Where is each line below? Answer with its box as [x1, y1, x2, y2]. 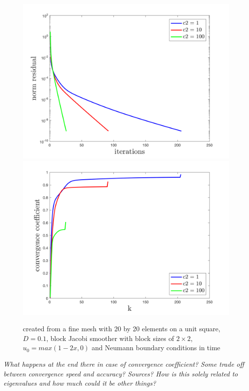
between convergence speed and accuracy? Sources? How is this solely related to [3, 368, 238, 378]
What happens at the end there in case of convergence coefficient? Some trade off [3, 358, 244, 369]
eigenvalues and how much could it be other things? [3, 378, 156, 388]
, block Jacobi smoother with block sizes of [46, 333, 174, 343]
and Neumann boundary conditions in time [91, 342, 220, 353]
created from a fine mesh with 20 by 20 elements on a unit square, [23, 323, 220, 334]
